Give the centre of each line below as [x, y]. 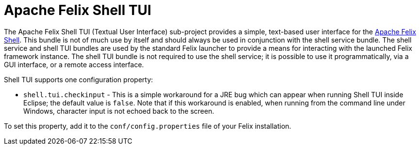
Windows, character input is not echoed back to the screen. [119, 111]
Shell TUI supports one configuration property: [79, 79]
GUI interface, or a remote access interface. [74, 64]
